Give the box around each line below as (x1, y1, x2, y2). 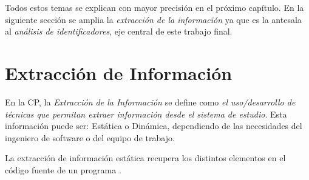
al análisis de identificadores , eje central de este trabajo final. (5, 25, 233, 38)
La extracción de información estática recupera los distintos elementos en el (5, 152, 286, 164)
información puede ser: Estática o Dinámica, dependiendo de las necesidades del (5, 119, 302, 132)
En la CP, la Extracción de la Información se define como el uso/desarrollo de (5, 95, 296, 108)
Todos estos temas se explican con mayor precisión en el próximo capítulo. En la (5, 1, 304, 13)
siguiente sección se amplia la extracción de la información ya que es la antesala (5, 13, 302, 25)
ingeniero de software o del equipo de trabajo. (5, 131, 175, 144)
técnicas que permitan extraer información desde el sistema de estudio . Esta (5, 107, 287, 120)
